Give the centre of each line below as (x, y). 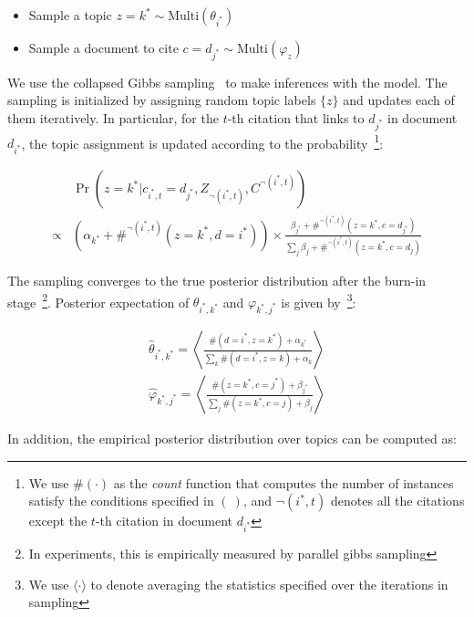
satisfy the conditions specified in (121, 501)
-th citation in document (164, 521)
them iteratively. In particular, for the (113, 117)
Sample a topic (70, 15)
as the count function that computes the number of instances (283, 482)
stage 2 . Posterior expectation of (98, 300)
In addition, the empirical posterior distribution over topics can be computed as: (232, 439)
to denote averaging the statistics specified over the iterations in (269, 584)
